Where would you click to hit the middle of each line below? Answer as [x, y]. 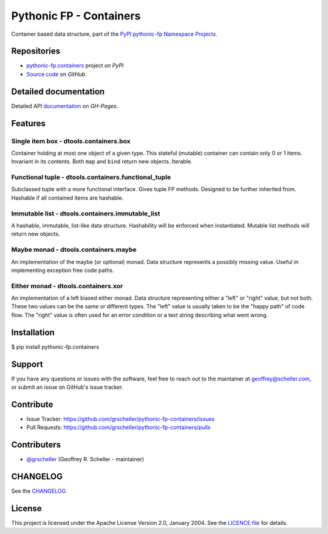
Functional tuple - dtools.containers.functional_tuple [91, 177]
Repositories [36, 51]
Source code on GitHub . [57, 74]
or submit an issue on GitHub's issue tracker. [67, 387]
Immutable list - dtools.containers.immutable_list [86, 214]
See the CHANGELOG [39, 491]
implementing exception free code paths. [63, 270]
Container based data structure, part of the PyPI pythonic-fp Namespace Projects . [114, 34]
